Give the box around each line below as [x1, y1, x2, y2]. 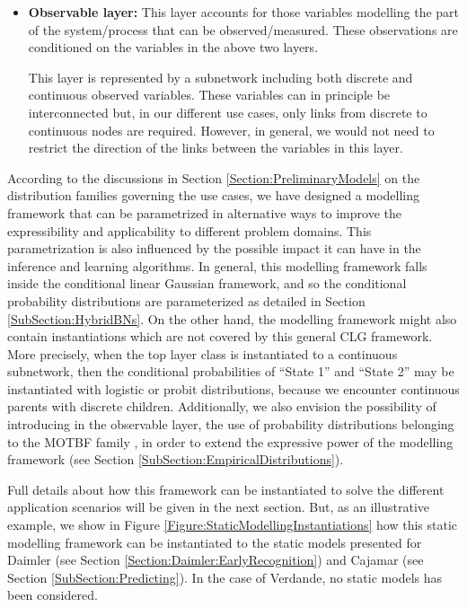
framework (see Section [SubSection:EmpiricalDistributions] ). [7, 450, 344, 469]
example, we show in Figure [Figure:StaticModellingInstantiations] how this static [7, 515, 457, 534]
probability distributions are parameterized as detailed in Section [7, 291, 366, 310]
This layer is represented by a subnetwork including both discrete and [28, 67, 413, 86]
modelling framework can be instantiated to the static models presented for [7, 532, 422, 551]
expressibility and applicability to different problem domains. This [7, 221, 372, 240]
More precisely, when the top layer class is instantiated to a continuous [7, 344, 398, 363]
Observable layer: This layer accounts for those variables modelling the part [28, 3, 460, 21]
